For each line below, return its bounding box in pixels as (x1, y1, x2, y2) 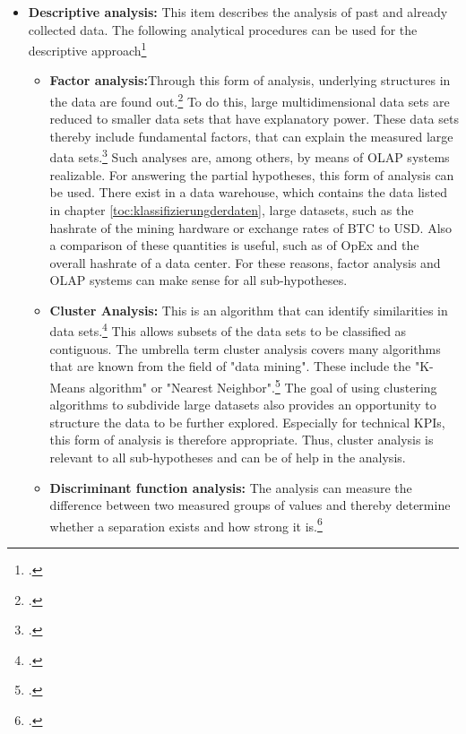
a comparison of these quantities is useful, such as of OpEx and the (49, 236, 419, 255)
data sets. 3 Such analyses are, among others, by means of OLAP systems (49, 145, 450, 167)
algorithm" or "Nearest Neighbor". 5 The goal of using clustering (89, 375, 437, 396)
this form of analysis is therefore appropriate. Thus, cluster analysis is (49, 430, 434, 449)
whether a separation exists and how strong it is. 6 (49, 514, 323, 535)
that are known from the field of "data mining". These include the (49, 357, 411, 376)
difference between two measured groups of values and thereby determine (49, 496, 451, 514)
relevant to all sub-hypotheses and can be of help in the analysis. (49, 447, 406, 466)
